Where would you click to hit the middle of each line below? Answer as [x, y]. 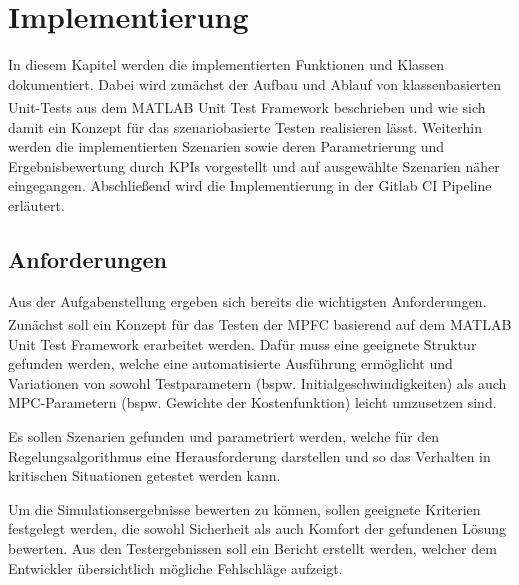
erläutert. [36, 204]
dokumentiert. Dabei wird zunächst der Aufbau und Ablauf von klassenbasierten [255, 83]
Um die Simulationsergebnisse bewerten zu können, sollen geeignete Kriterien [244, 508]
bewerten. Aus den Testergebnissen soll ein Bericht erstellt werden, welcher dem [252, 547]
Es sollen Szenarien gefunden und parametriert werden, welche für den [224, 435]
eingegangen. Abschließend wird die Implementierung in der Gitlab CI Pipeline [250, 185]
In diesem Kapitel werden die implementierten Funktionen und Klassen [226, 64]
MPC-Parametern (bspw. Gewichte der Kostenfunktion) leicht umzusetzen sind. [252, 402]
